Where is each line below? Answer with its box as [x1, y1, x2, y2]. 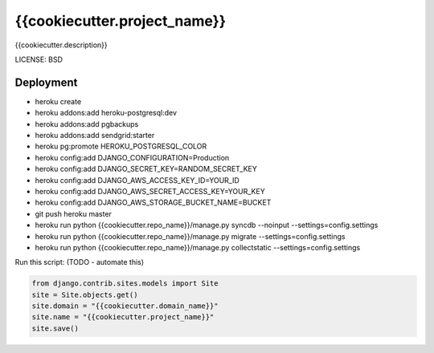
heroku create [35, 96, 82, 106]
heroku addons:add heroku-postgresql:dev [35, 108, 177, 118]
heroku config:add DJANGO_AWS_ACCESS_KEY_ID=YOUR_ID [35, 175, 240, 185]
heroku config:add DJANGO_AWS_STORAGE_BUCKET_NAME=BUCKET [35, 197, 272, 208]
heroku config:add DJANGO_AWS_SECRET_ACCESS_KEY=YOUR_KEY [35, 186, 265, 196]
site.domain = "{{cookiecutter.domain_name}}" [31, 302, 219, 310]
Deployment [14, 75, 78, 89]
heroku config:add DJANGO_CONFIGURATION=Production [35, 152, 230, 162]
